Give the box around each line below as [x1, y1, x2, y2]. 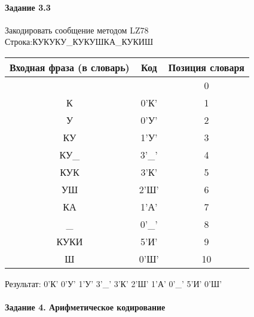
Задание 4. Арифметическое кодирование [5, 301, 166, 313]
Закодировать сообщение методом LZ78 [5, 23, 149, 36]
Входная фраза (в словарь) [10, 60, 130, 74]
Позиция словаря [168, 60, 245, 74]
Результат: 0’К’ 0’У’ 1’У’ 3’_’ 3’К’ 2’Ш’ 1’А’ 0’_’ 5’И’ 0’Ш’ [5, 277, 222, 289]
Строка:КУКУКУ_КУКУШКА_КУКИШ [5, 35, 154, 48]
